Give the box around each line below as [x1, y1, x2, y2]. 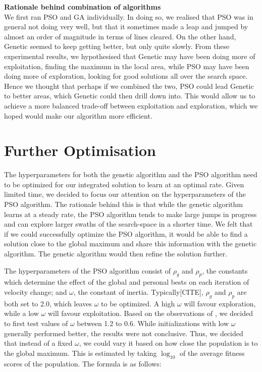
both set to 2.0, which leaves [4, 298, 92, 308]
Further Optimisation [4, 140, 156, 161]
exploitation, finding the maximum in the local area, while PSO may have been [4, 61, 249, 71]
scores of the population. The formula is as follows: [4, 358, 162, 368]
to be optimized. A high [101, 298, 175, 308]
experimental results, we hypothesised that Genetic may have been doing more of [4, 50, 255, 61]
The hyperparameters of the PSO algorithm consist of [4, 265, 171, 276]
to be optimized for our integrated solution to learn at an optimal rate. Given [4, 179, 244, 189]
